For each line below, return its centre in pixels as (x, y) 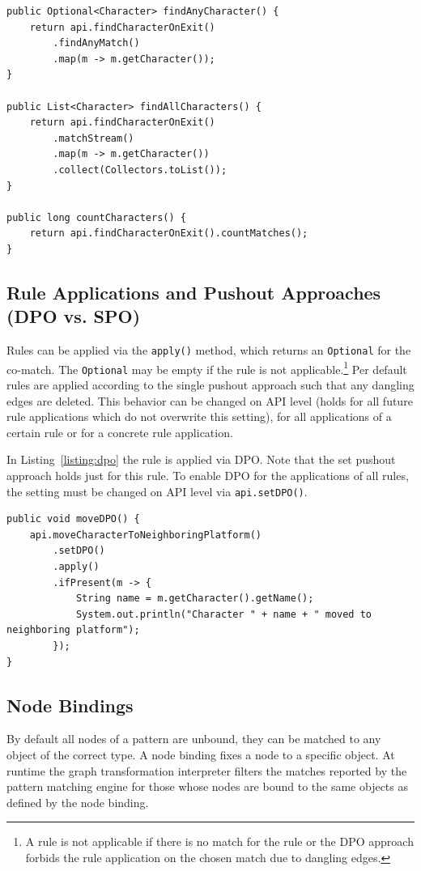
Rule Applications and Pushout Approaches (194, 292)
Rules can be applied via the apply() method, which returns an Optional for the (209, 350)
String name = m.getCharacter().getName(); (195, 599)
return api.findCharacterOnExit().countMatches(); (169, 234)
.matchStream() (94, 138)
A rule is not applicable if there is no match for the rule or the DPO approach (219, 841)
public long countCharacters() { (96, 217)
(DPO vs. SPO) (74, 316)
